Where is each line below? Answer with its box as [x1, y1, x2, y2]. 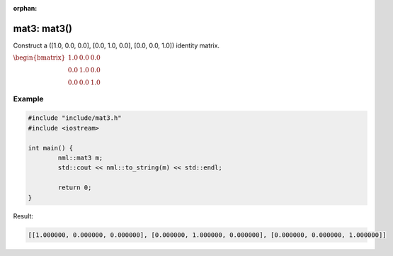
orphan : [13, 4, 38, 12]
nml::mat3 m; [57, 154, 103, 162]
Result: [13, 211, 33, 220]
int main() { [28, 144, 74, 152]
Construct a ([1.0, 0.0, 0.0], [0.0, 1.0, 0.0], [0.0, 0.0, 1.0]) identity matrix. [13, 41, 220, 50]
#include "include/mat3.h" [28, 114, 122, 122]
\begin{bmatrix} [13, 54, 66, 62]
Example [13, 94, 44, 104]
